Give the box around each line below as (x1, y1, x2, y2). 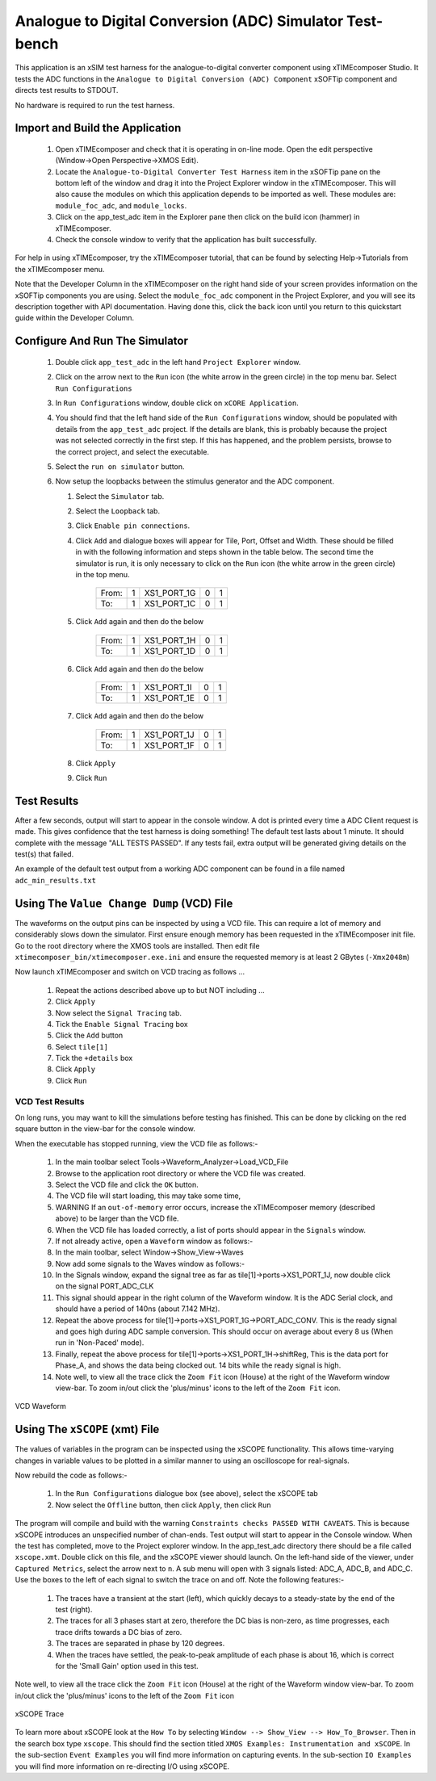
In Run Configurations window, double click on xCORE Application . (55, 398, 299, 408)
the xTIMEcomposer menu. (15, 264, 105, 274)
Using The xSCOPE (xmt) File (15, 1423, 160, 1436)
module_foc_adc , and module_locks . (55, 200, 187, 210)
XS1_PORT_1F (144, 740, 195, 751)
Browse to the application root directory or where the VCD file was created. (55, 1168, 306, 1178)
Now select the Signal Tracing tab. (55, 1008, 182, 1017)
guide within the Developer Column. (15, 313, 135, 323)
